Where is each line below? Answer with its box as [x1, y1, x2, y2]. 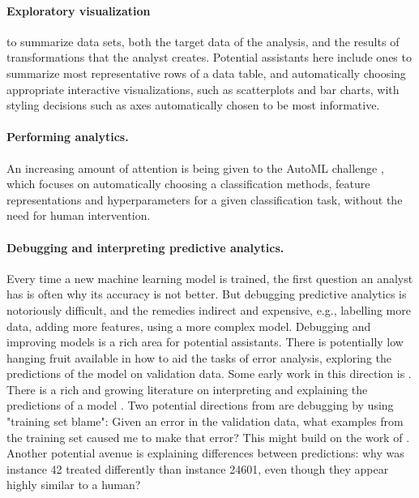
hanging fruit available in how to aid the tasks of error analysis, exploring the [6, 349, 391, 366]
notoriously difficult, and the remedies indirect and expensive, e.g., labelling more [6, 301, 411, 318]
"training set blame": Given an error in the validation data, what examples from [6, 413, 404, 430]
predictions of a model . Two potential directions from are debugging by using [6, 397, 394, 414]
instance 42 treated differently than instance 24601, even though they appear [6, 460, 389, 477]
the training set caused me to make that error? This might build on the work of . [6, 428, 410, 445]
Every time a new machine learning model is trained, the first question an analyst [6, 269, 413, 286]
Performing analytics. [6, 128, 129, 145]
